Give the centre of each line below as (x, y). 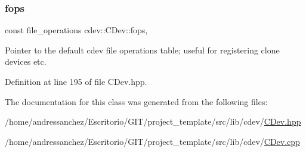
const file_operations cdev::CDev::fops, (76, 30)
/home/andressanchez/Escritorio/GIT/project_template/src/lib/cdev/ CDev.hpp (153, 121)
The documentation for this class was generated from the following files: (136, 101)
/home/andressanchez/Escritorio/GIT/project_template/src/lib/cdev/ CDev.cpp (152, 141)
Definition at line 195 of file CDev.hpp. (76, 81)
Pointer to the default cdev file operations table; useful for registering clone (142, 50)
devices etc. (26, 61)
